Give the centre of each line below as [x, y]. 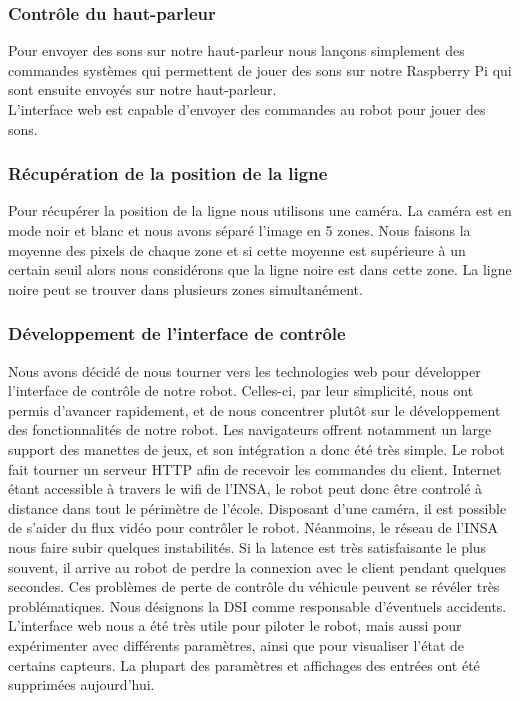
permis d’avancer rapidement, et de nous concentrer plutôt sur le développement [254, 409]
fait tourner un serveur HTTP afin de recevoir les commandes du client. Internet [255, 468]
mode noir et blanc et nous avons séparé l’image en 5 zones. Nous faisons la [239, 230]
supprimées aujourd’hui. [81, 684]
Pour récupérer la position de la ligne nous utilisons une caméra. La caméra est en [260, 210]
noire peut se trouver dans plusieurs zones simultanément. [185, 288]
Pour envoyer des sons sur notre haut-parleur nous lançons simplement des [236, 50]
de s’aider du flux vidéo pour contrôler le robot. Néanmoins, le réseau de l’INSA [253, 527]
